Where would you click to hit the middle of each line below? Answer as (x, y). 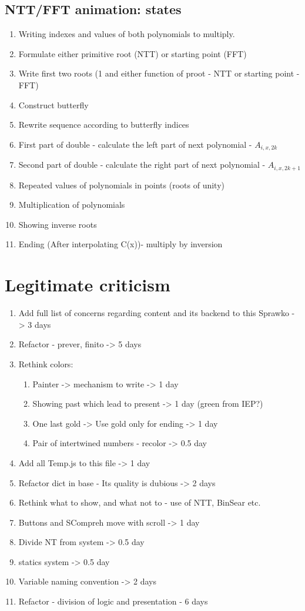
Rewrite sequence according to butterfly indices (104, 124)
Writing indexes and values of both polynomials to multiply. (127, 34)
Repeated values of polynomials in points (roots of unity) (121, 185)
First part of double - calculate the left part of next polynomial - (135, 144)
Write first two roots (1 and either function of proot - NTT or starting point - (159, 73)
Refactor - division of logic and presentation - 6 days (113, 601)
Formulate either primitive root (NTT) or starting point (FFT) (133, 53)
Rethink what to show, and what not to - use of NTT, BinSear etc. (140, 502)
